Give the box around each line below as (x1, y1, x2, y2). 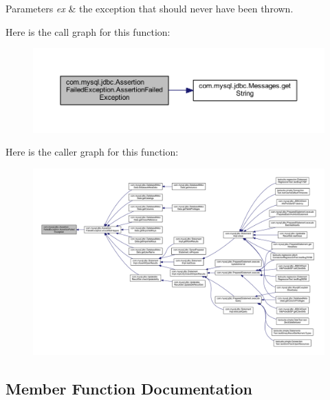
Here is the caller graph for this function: (5, 145, 179, 159)
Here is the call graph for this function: (5, 24, 170, 39)
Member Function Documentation (5, 377, 253, 399)
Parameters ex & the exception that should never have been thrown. (5, 1, 294, 15)
